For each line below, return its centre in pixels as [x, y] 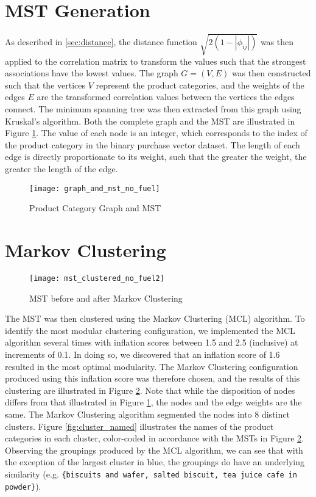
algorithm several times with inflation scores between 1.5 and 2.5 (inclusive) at [152, 342]
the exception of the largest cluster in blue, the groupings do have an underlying [155, 462]
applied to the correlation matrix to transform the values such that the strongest [156, 61]
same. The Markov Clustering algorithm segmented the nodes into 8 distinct [147, 414]
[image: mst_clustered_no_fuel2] [97, 278]
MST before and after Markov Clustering [106, 298]
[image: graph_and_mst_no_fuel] [95, 188]
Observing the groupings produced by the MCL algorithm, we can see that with [154, 450]
